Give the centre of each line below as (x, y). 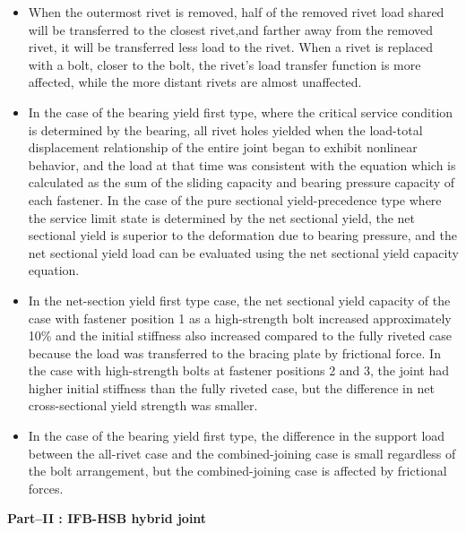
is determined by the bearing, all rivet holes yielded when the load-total (225, 129)
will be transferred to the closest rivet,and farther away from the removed (231, 29)
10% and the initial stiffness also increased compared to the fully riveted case (240, 335)
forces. (46, 488)
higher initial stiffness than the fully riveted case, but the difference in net (231, 387)
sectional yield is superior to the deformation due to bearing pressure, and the (242, 235)
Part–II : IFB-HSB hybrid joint (107, 518)
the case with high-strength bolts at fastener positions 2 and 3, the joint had (238, 370)
